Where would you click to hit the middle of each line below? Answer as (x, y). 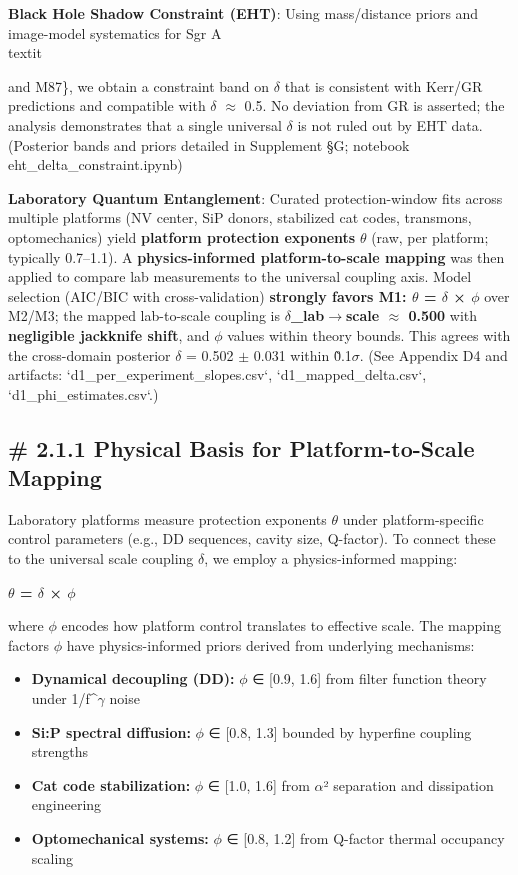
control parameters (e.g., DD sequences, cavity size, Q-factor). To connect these (252, 538)
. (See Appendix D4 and (433, 354)
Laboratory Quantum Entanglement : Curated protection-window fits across (255, 197)
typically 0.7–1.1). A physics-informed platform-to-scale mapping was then (256, 256)
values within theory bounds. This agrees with (369, 334)
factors (28, 644)
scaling (52, 857)
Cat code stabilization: (111, 784)
